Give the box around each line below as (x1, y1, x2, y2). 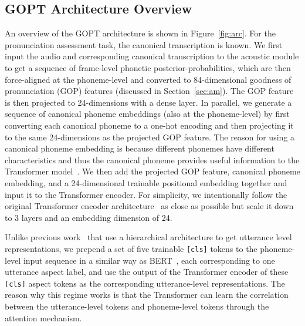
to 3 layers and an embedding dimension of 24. (5, 211, 172, 223)
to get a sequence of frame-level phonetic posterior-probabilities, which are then (5, 61, 291, 73)
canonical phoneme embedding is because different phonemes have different (5, 142, 274, 154)
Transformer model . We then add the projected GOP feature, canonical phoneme (5, 165, 300, 177)
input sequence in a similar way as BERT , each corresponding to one (23, 254, 275, 266)
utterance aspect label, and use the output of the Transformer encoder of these (5, 265, 289, 278)
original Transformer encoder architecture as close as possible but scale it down (5, 200, 294, 212)
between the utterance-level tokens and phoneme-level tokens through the (5, 300, 269, 312)
